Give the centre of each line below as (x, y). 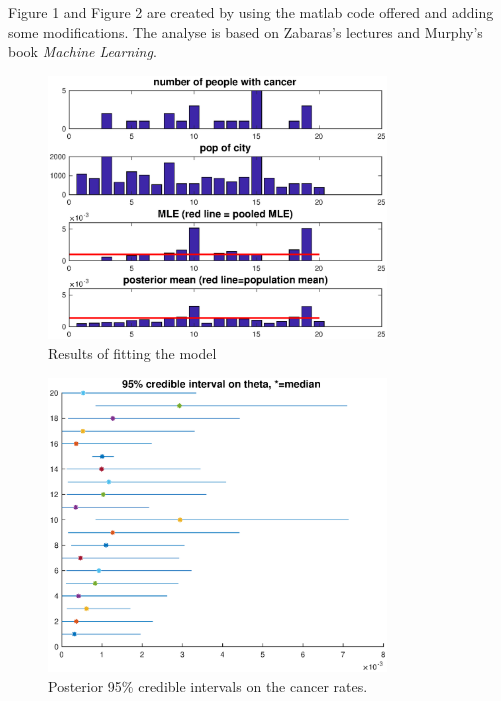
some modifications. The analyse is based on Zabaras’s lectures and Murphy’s (245, 31)
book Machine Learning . (82, 51)
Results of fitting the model (132, 353)
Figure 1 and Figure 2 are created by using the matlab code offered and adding (251, 12)
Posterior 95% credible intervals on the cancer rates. (208, 685)
